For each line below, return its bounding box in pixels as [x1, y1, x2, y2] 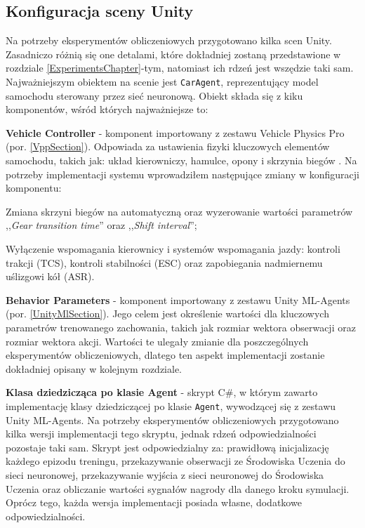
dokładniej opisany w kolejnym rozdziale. [6, 361, 182, 376]
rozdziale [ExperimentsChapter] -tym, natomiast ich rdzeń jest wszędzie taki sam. [6, 60, 354, 75]
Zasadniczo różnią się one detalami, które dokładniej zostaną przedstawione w [6, 46, 341, 61]
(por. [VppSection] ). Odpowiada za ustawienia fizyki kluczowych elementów [6, 139, 330, 154]
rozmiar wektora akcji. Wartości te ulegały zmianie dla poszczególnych [6, 334, 309, 348]
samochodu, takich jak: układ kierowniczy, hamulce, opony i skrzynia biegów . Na [6, 153, 357, 168]
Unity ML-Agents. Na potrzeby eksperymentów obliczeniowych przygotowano [6, 412, 339, 427]
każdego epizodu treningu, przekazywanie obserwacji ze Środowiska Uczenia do [6, 454, 345, 468]
